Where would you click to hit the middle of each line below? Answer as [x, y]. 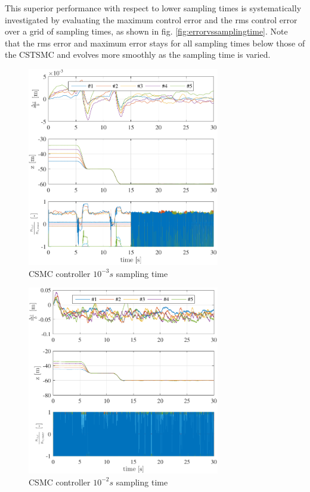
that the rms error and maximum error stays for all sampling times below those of [155, 43]
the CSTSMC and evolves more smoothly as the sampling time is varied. [138, 55]
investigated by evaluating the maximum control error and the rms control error [151, 19]
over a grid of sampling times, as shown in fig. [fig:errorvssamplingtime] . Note [146, 31]
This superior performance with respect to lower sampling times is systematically [153, 8]
